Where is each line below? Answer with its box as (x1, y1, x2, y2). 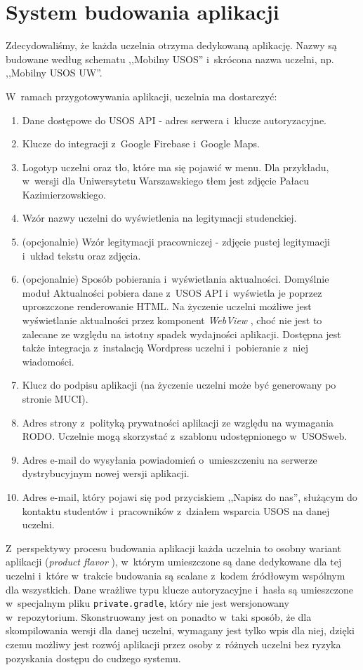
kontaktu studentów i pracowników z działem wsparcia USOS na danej (22, 503, 330, 518)
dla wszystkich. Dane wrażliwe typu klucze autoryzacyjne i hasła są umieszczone (6, 582, 353, 596)
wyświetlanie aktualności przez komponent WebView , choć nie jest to (22, 313, 322, 328)
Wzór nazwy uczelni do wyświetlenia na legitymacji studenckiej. (22, 210, 297, 225)
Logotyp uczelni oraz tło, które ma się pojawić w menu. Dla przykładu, (22, 159, 329, 174)
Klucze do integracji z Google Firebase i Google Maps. (22, 136, 260, 151)
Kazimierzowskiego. (22, 187, 106, 201)
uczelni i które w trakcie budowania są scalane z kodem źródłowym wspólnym (6, 568, 345, 582)
